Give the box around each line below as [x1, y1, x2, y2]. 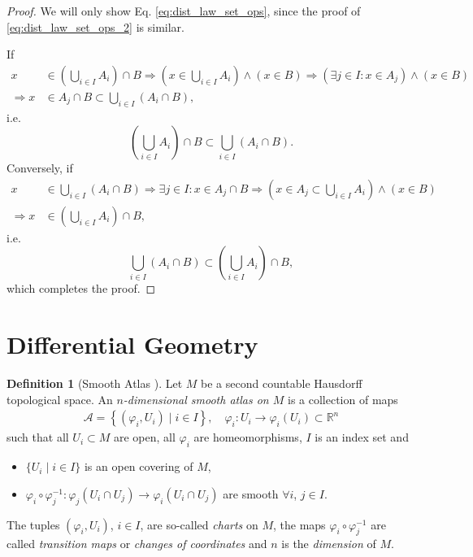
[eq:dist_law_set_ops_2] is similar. [7, 18, 184, 35]
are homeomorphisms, [193, 429, 302, 446]
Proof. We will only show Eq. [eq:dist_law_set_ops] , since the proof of [7, 2, 361, 19]
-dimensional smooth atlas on [123, 390, 269, 407]
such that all [7, 429, 69, 446]
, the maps [273, 516, 326, 533]
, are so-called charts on [140, 516, 258, 533]
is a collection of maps [288, 390, 398, 407]
